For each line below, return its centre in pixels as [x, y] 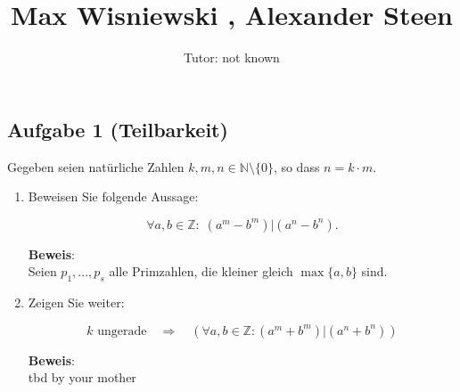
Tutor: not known [232, 57]
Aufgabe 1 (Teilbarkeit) [118, 129]
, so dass [296, 166]
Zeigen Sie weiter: [76, 302]
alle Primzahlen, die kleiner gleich [201, 271]
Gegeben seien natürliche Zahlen [96, 166]
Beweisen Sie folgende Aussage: [113, 196]
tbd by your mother [82, 377]
